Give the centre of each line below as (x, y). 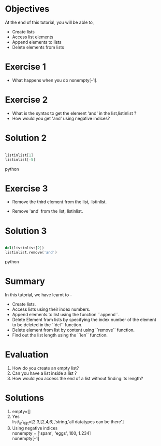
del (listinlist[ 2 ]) (25, 248)
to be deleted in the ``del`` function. (47, 325)
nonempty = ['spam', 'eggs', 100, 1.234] (51, 433)
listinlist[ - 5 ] (20, 159)
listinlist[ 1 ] (19, 155)
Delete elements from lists (38, 47)
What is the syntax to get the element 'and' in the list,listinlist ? (74, 113)
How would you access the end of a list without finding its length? (78, 378)
